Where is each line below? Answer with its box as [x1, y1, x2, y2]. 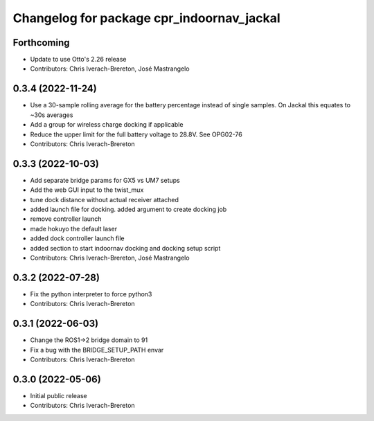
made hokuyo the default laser [30, 224, 118, 233]
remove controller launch [30, 215, 102, 223]
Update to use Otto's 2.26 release [30, 55, 127, 64]
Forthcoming [12, 37, 70, 48]
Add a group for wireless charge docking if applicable [30, 120, 184, 129]
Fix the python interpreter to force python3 [30, 289, 152, 298]
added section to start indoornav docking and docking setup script [30, 244, 221, 252]
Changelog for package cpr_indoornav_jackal [12, 10, 280, 26]
